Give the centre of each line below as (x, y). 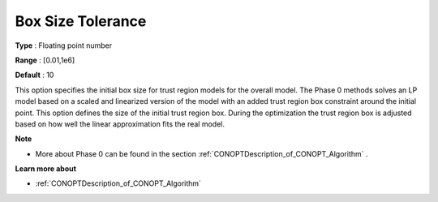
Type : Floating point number (64, 45)
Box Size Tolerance (81, 21)
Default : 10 (34, 75)
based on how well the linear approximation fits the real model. (120, 124)
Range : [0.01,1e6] (45, 60)
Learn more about (46, 169)
